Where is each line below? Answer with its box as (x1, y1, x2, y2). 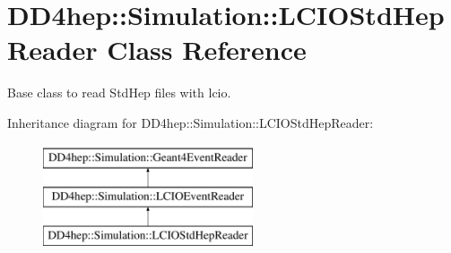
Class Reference (107, 31, 307, 68)
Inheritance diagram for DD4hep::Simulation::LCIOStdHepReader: (7, 113, 374, 131)
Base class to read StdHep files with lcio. (7, 83, 231, 102)
